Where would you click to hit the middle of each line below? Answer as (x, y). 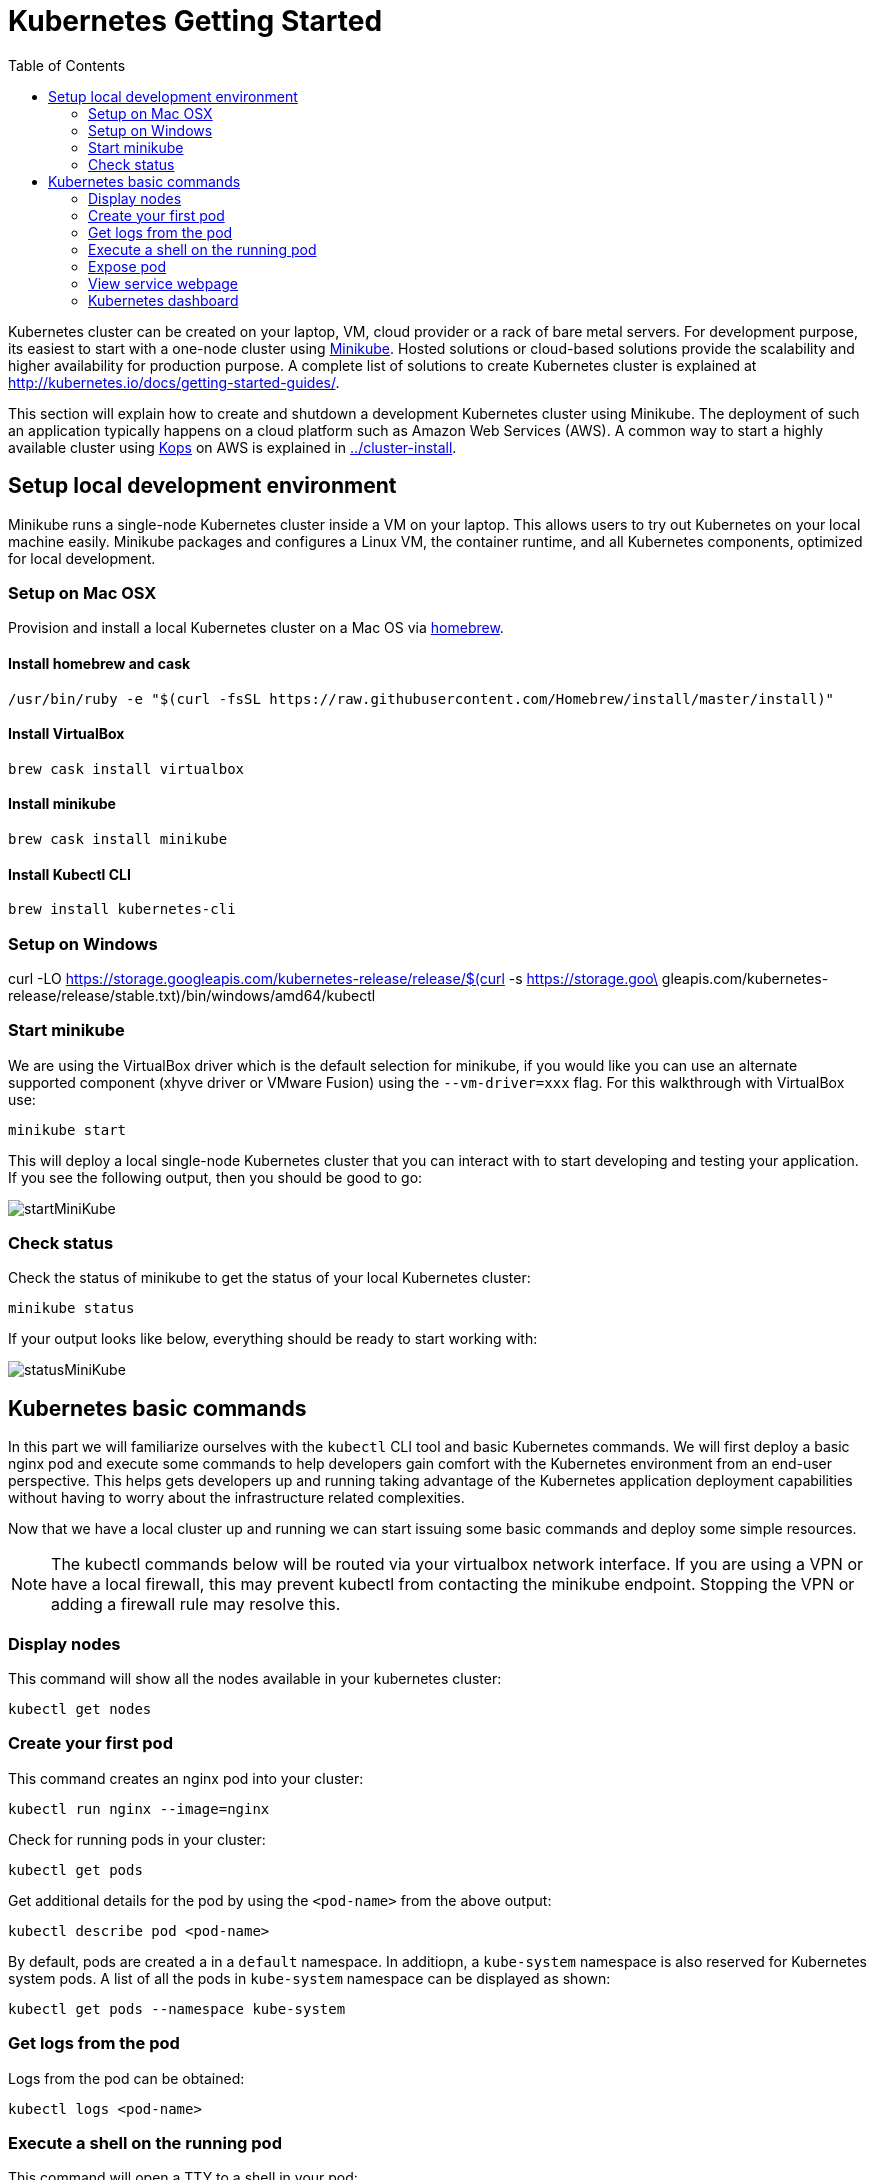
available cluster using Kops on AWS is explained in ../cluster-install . (232, 447)
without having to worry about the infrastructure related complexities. (236, 1498)
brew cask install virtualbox (126, 768)
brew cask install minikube (118, 839)
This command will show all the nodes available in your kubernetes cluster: (255, 1679)
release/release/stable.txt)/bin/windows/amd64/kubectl (192, 995)
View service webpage (163, 283)
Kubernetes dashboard (163, 300)
